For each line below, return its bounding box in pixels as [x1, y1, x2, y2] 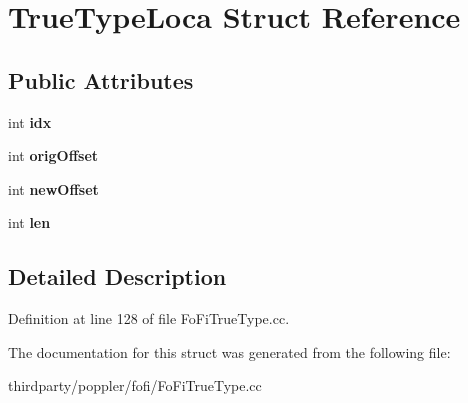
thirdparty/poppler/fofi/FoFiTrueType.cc [8, 375, 262, 396]
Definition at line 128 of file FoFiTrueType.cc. [8, 308, 290, 329]
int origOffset [8, 145, 99, 166]
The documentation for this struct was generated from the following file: [8, 341, 451, 362]
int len [8, 212, 51, 233]
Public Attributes [8, 64, 194, 95]
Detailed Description [8, 261, 227, 292]
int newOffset [8, 178, 99, 199]
